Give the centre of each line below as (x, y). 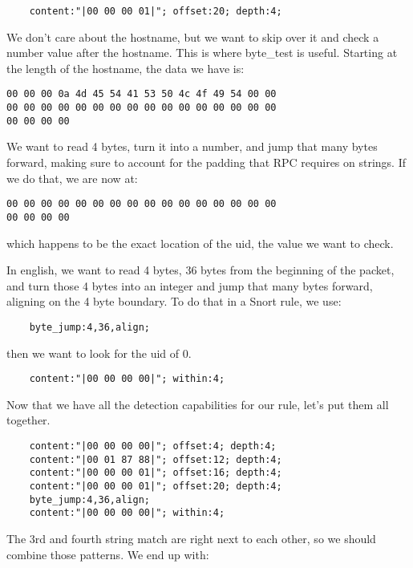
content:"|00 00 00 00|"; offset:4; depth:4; (153, 446)
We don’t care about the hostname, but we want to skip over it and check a (193, 37)
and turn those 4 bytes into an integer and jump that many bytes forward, (190, 285)
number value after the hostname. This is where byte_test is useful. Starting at (202, 53)
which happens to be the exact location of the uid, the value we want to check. (200, 243)
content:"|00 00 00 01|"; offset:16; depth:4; (156, 473)
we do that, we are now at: (72, 178)
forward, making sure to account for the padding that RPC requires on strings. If (206, 162)
